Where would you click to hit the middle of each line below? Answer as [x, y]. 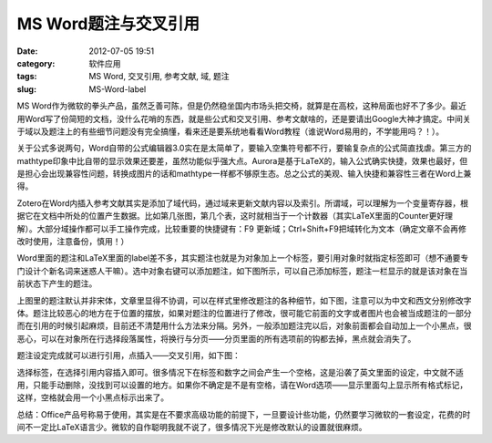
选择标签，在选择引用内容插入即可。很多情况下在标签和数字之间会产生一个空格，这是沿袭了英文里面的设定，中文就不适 [240, 372]
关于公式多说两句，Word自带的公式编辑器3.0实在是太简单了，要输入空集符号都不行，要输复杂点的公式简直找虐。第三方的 [244, 148]
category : [36, 63]
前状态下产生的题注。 [57, 283]
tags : [27, 77]
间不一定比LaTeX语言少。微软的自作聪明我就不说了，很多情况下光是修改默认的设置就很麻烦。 [192, 428]
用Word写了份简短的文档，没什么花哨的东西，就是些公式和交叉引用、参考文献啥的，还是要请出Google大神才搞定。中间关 [244, 118]
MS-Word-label [118, 89]
